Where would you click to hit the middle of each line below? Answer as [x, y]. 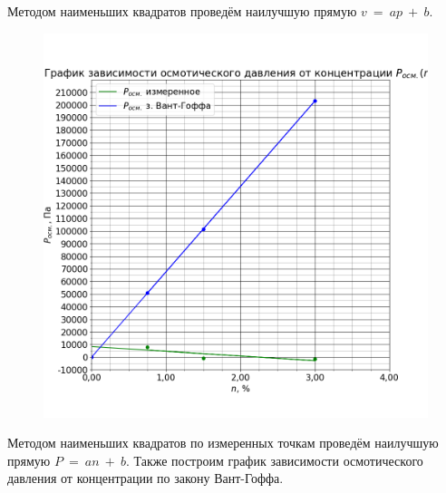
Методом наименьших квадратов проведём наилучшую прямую [182, 11]
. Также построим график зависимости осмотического [274, 460]
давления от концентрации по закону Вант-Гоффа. [145, 478]
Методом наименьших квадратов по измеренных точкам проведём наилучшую [223, 443]
